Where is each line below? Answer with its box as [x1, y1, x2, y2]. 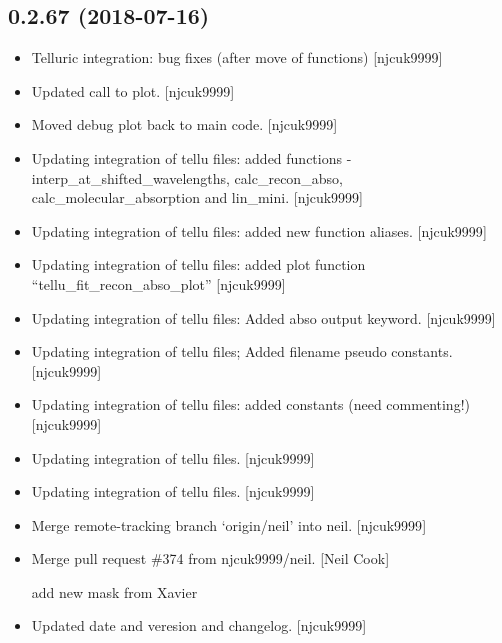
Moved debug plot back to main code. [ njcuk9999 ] [31, 114, 338, 135]
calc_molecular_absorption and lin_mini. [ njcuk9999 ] [31, 187, 363, 208]
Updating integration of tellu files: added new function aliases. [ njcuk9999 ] [31, 220, 487, 241]
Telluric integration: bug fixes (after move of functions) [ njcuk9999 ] [31, 47, 443, 68]
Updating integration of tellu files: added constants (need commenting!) [31, 394, 470, 415]
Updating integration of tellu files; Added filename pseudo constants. [31, 341, 453, 362]
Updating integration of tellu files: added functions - [31, 147, 352, 168]
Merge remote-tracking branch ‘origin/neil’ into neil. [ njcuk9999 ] [31, 514, 427, 535]
